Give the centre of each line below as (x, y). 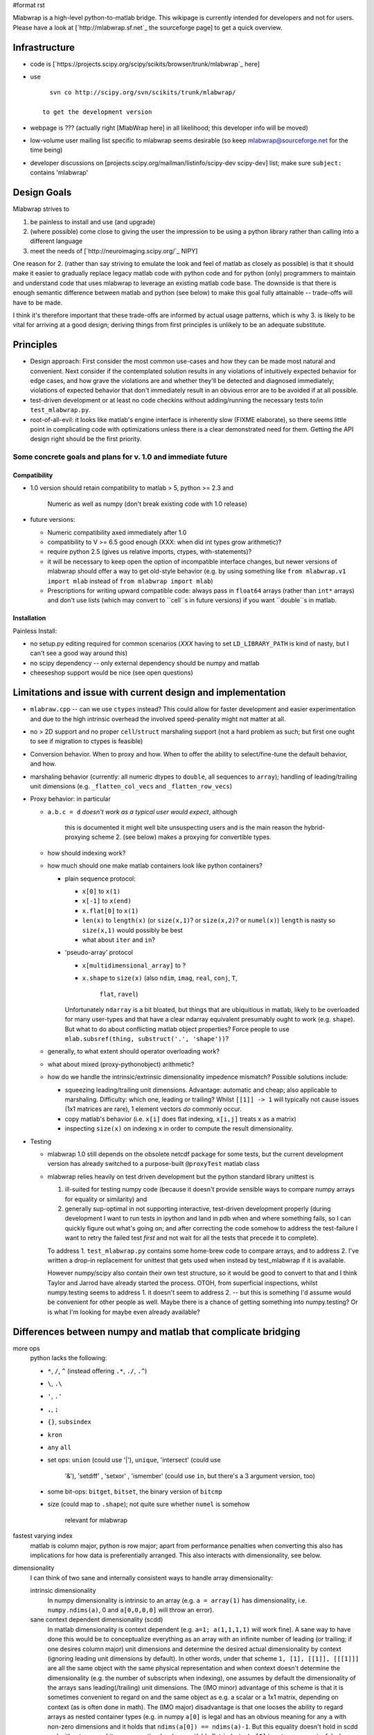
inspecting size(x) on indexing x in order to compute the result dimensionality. (179, 1128)
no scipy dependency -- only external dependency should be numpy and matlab (145, 663)
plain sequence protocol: (100, 879)
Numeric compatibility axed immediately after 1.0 (117, 532)
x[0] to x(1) (101, 891)
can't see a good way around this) (79, 653)
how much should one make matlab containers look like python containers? (155, 866)
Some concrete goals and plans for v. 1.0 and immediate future (120, 457)
